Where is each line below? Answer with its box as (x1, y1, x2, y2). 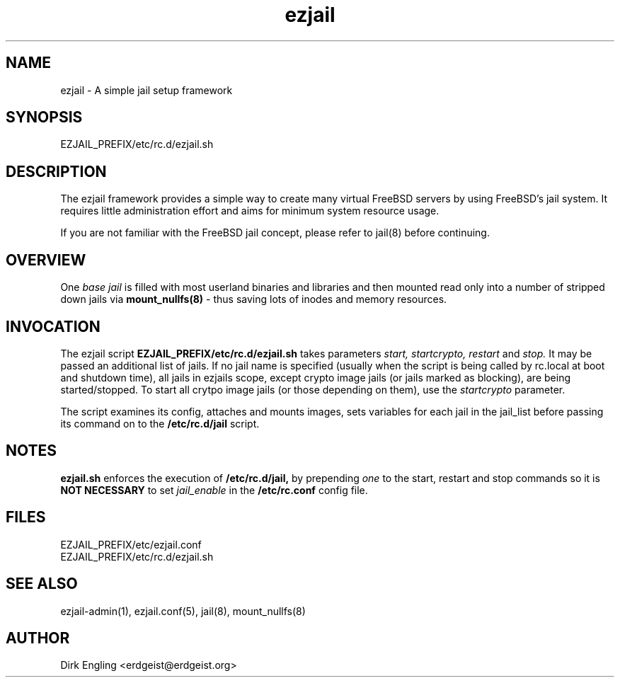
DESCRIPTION (6, 162, 107, 180)
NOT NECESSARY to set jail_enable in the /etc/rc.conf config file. (60, 483, 368, 496)
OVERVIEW (6, 251, 86, 269)
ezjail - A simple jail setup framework (60, 84, 233, 96)
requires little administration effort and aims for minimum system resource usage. (60, 205, 440, 217)
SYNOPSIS (6, 108, 83, 127)
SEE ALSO (6, 575, 78, 593)
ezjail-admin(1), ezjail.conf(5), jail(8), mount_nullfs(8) (60, 604, 306, 617)
